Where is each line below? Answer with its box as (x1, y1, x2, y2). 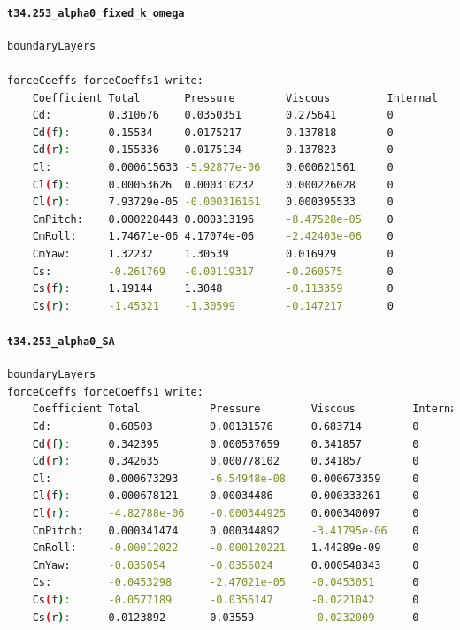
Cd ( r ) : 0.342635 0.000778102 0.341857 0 (32, 455, 419, 468)
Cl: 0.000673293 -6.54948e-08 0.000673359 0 (32, 472, 419, 485)
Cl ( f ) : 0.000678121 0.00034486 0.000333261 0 (32, 489, 419, 503)
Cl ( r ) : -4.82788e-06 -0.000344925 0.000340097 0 (32, 506, 419, 519)
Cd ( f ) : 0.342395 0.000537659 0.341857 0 (32, 437, 419, 450)
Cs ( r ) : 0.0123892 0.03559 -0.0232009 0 (32, 611, 419, 624)
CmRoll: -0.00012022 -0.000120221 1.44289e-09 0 (32, 542, 419, 555)
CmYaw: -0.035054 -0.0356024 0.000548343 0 (32, 558, 419, 572)
